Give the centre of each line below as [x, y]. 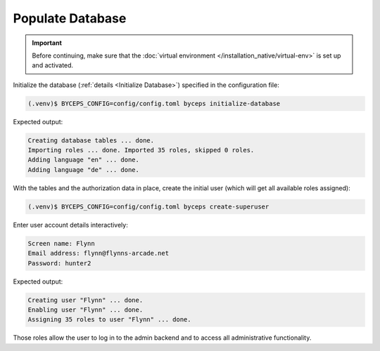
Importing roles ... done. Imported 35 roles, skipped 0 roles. [141, 150]
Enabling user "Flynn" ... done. [85, 310]
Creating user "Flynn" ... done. [85, 300]
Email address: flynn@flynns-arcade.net [98, 253]
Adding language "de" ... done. [84, 170]
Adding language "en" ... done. [84, 160]
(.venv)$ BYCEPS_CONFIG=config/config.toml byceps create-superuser [148, 206]
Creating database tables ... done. [91, 140]
